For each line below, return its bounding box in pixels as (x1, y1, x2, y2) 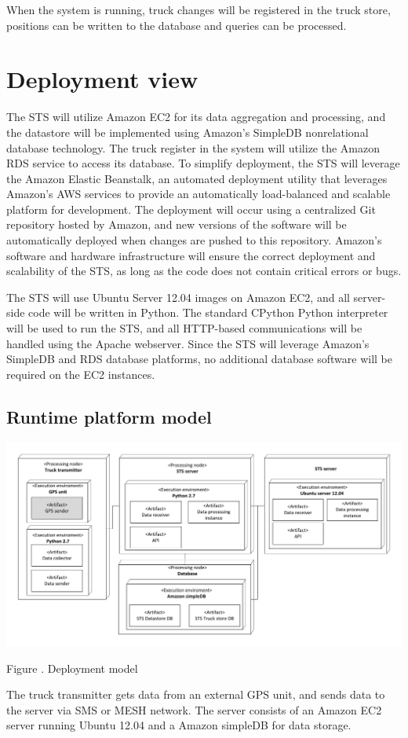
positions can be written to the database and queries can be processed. (6, 17, 347, 33)
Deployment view (6, 63, 199, 95)
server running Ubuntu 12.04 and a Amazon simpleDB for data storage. (6, 717, 352, 733)
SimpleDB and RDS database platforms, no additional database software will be (6, 351, 392, 367)
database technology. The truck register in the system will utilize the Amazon (6, 139, 380, 156)
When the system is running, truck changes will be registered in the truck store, (6, 2, 391, 17)
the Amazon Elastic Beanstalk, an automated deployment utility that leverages (6, 170, 388, 186)
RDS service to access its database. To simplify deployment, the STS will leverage (6, 155, 400, 171)
